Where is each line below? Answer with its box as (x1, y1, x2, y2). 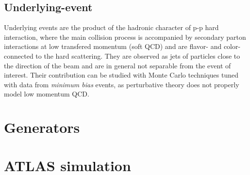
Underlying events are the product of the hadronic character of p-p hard (4, 22, 219, 32)
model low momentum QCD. (4, 89, 89, 99)
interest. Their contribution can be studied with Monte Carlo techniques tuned (4, 70, 239, 80)
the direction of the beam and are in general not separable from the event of (4, 60, 231, 70)
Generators (4, 117, 80, 137)
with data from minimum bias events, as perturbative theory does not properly (4, 79, 239, 89)
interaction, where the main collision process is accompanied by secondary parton (4, 32, 246, 42)
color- (223, 41, 241, 51)
